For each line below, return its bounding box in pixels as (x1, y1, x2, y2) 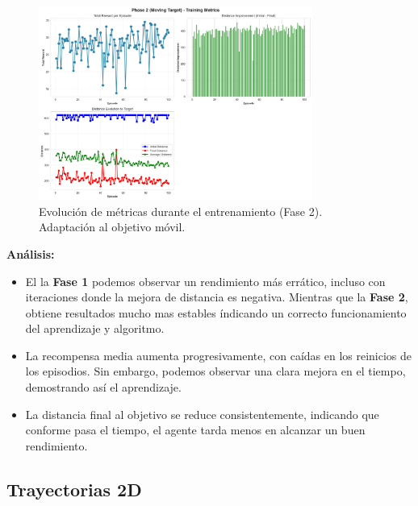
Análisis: (6, 245, 55, 262)
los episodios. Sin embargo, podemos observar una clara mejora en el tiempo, (25, 363, 406, 379)
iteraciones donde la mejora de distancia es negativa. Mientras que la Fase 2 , (25, 288, 408, 305)
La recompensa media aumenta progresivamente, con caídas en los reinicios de (25, 346, 412, 363)
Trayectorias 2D (6, 476, 142, 501)
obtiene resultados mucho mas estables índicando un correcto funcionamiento (25, 304, 407, 321)
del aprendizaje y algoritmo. (25, 320, 165, 337)
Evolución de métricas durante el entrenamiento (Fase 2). (39, 202, 323, 219)
